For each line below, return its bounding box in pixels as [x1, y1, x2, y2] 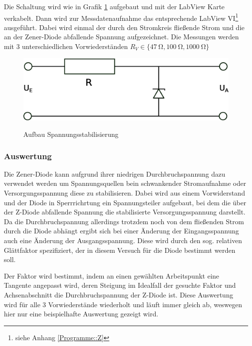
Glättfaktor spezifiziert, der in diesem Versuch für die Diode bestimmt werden [4, 245, 236, 255]
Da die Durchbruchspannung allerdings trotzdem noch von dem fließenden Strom [4, 216, 244, 226]
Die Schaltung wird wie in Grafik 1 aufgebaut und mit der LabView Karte [4, 1, 225, 11]
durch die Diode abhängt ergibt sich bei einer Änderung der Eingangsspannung [4, 226, 239, 236]
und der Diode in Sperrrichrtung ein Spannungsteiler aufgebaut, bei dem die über [4, 197, 246, 207]
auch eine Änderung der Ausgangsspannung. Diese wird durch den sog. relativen [4, 235, 242, 245]
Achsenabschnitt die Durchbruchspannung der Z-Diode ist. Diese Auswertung [4, 289, 233, 299]
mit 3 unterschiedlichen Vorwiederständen [4, 41, 128, 51]
